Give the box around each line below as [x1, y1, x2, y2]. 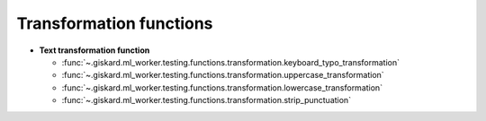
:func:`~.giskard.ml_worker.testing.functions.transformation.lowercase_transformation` [61, 82, 382, 93]
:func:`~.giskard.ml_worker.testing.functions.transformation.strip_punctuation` [61, 95, 351, 106]
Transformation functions [16, 13, 213, 33]
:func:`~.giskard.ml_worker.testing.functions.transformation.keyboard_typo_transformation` [61, 56, 400, 67]
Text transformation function [39, 45, 150, 56]
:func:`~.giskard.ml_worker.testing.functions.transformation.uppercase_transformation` [61, 70, 384, 81]
